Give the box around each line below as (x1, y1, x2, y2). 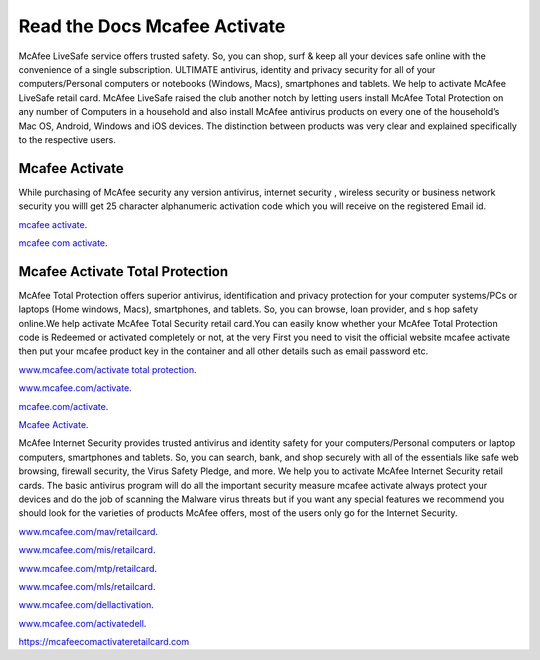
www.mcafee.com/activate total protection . (18, 363, 197, 375)
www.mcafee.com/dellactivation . (18, 599, 155, 611)
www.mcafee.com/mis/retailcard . (18, 544, 156, 556)
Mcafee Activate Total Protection (18, 263, 229, 280)
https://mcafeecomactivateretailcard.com (18, 636, 190, 648)
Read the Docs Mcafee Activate (18, 15, 286, 37)
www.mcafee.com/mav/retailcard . (18, 525, 159, 537)
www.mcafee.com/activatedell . (18, 617, 147, 629)
